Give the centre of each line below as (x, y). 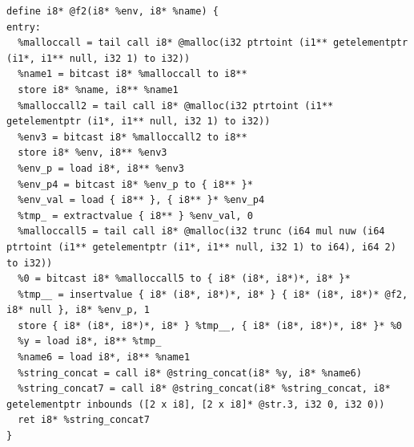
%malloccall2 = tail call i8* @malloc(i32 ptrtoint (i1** (176, 106)
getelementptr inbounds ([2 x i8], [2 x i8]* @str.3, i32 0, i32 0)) (196, 404)
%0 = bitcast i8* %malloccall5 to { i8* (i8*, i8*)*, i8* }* (184, 279)
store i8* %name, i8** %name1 (98, 89)
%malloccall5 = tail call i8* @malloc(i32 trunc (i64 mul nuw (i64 (201, 232)
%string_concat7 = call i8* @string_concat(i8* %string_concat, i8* (204, 389)
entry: (24, 27)
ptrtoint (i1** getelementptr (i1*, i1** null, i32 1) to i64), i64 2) (201, 247)
